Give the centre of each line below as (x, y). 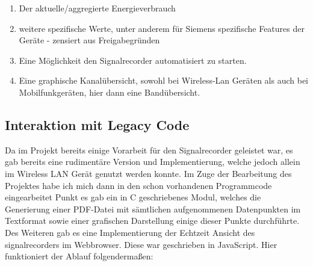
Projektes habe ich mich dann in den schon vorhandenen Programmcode (138, 185)
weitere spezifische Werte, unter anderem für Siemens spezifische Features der (162, 28)
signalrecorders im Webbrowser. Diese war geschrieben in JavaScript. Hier (141, 244)
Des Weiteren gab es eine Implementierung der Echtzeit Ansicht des (130, 232)
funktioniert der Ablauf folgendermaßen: (79, 256)
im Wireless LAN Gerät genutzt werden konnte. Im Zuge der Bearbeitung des (148, 173)
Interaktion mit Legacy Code (97, 124)
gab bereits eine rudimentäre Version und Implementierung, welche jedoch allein (153, 162)
